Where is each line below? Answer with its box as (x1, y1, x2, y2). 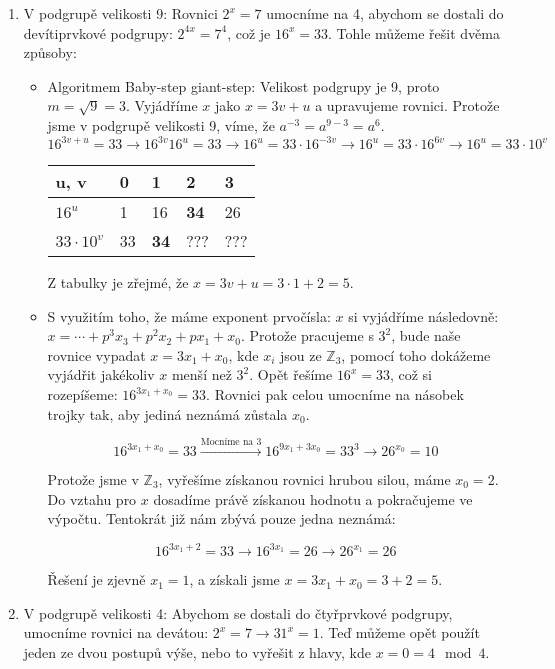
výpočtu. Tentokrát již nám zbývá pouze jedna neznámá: (47, 508, 396, 529)
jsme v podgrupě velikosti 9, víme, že (47, 114, 275, 135)
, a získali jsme (189, 569, 280, 590)
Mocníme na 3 (200, 437, 262, 448)
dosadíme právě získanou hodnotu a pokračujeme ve (153, 488, 473, 509)
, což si (389, 364, 432, 385)
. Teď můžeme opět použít (319, 622, 480, 643)
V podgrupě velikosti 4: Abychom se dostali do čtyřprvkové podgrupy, (23, 602, 453, 623)
